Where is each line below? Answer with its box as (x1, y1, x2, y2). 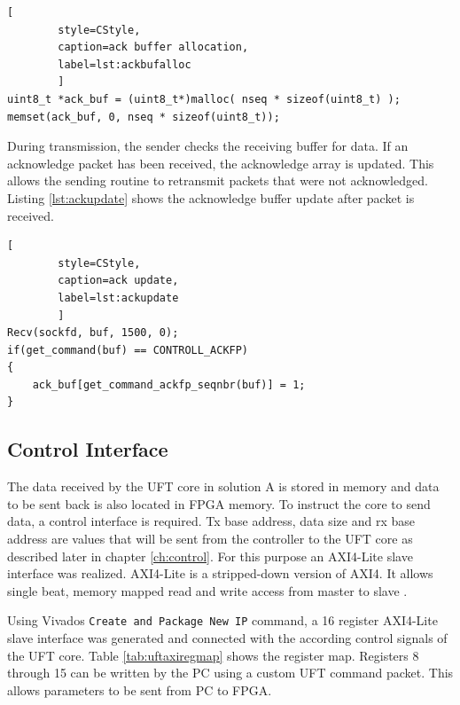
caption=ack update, (58, 274, 179, 287)
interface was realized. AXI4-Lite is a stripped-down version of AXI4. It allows (7, 564, 433, 583)
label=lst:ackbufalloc (58, 58, 191, 71)
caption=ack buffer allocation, (58, 41, 249, 54)
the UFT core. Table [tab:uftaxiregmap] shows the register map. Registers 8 (7, 646, 419, 664)
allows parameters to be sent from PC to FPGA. (7, 680, 272, 699)
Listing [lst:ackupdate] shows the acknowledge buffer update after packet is (7, 188, 415, 207)
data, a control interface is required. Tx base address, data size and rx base (7, 512, 415, 530)
